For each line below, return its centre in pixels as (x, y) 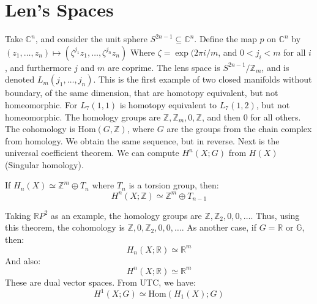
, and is (275, 67)
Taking (18, 215)
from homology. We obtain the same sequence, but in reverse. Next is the (142, 140)
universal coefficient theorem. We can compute (92, 153)
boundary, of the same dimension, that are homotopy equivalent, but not (142, 93)
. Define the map (226, 39)
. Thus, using (275, 215)
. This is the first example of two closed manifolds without (203, 79)
